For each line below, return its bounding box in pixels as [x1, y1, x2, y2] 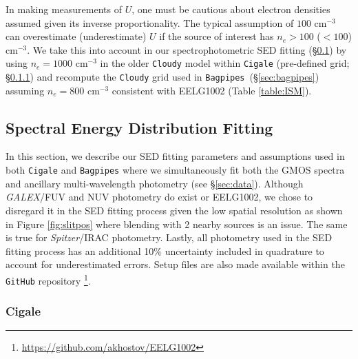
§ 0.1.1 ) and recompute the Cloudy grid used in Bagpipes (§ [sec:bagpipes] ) [6, 70, 319, 84]
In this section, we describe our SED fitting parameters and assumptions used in [6, 149, 345, 163]
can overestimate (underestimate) [6, 29, 147, 43]
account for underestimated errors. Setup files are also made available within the [6, 257, 345, 271]
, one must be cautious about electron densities [131, 2, 330, 16]
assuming [6, 83, 45, 97]
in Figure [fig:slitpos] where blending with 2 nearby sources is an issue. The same [6, 216, 348, 231]
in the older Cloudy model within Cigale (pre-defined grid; [100, 56, 350, 70]
